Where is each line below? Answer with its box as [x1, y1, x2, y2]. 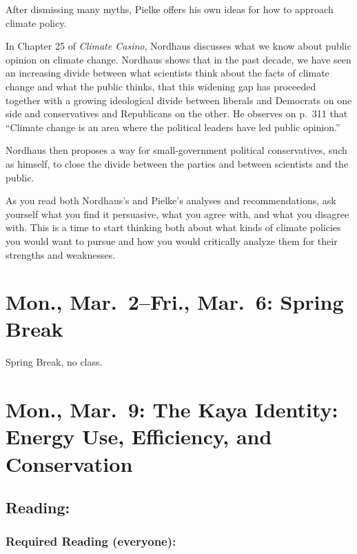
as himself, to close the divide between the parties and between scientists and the [6, 156, 349, 170]
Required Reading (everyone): [6, 533, 176, 550]
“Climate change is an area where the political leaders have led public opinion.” [6, 119, 340, 134]
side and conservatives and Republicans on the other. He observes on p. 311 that [6, 106, 348, 121]
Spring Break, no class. [6, 355, 103, 369]
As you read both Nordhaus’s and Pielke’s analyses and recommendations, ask [6, 193, 336, 208]
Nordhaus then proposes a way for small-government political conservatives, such [6, 143, 347, 157]
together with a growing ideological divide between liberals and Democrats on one [6, 92, 352, 107]
